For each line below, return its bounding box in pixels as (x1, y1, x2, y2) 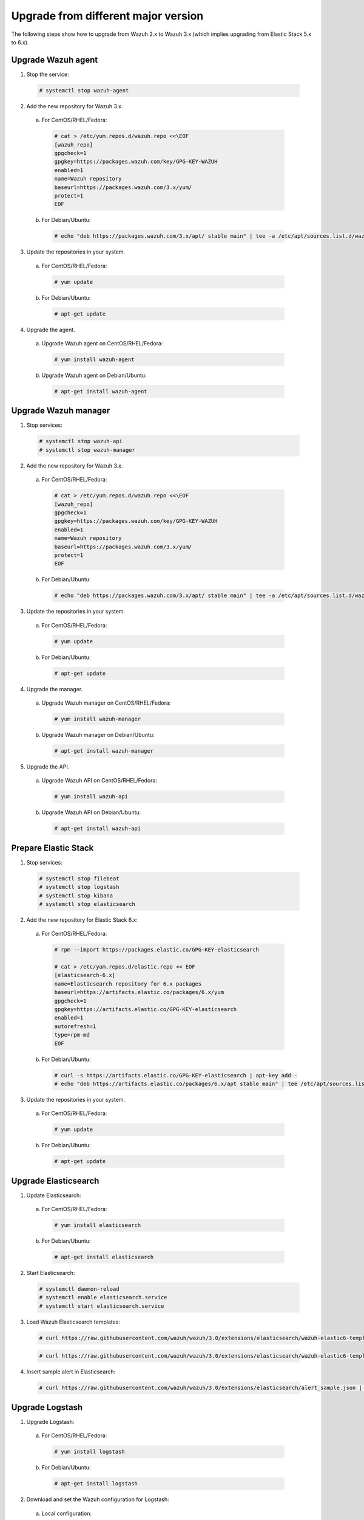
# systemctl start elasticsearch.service (39, 1302, 164, 1310)
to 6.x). (11, 38, 29, 46)
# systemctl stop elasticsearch (39, 900, 136, 907)
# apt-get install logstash (54, 1480, 138, 1487)
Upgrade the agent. (26, 326, 75, 333)
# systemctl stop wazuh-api (39, 438, 123, 445)
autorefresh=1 (54, 1023, 96, 1030)
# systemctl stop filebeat (39, 875, 120, 882)
